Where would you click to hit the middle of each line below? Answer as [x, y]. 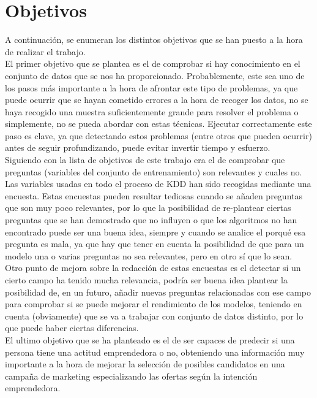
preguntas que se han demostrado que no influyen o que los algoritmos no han [151, 220]
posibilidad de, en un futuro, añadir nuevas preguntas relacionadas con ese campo [158, 292]
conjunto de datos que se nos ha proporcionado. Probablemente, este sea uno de [155, 75]
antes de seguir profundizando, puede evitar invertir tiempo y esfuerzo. [138, 147]
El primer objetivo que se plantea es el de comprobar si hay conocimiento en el [153, 63]
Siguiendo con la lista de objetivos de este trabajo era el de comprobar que [145, 160]
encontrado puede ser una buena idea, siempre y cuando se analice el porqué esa [155, 232]
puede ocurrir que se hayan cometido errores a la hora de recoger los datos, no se [157, 100]
